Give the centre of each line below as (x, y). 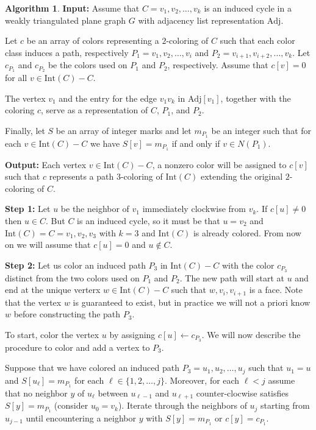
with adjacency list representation (201, 20)
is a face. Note (276, 290)
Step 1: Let (28, 209)
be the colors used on (88, 65)
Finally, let (25, 130)
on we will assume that (48, 245)
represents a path (81, 176)
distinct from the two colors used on (72, 277)
